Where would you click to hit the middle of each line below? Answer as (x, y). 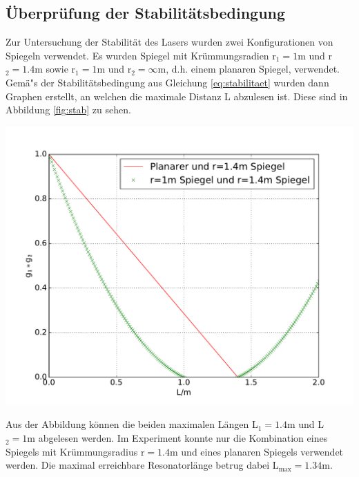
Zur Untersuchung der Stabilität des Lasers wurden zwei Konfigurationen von (169, 42)
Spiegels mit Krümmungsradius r (75, 451)
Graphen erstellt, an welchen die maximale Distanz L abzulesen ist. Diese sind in (177, 96)
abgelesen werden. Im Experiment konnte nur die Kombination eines (183, 438)
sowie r (61, 69)
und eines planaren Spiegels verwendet (262, 451)
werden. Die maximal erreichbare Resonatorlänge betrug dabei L (142, 465)
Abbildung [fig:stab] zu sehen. (68, 110)
